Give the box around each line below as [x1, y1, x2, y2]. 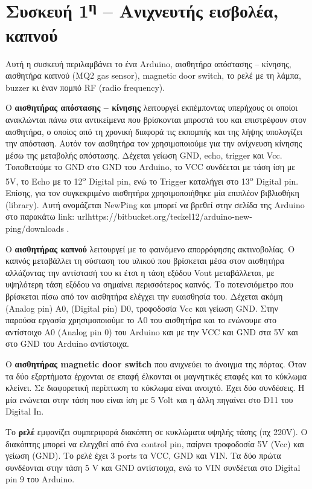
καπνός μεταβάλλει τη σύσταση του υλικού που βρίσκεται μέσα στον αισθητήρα [5, 254, 285, 267]
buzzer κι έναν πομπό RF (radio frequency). [5, 80, 165, 93]
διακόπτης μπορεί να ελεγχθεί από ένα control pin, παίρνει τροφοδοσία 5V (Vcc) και [5, 437, 305, 450]
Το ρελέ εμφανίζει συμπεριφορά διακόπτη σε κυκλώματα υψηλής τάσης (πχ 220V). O [5, 425, 308, 438]
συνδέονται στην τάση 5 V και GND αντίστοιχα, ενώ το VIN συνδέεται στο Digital [5, 461, 301, 473]
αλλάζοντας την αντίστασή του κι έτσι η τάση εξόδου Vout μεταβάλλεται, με [5, 266, 275, 278]
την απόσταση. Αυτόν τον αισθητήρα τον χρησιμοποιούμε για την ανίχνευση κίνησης [5, 137, 302, 149]
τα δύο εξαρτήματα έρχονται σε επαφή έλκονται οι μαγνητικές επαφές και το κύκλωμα [5, 369, 307, 382]
